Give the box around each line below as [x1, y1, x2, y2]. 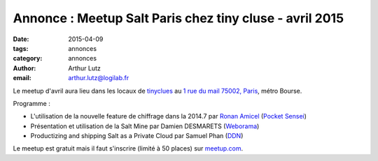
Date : [13, 35, 29, 43]
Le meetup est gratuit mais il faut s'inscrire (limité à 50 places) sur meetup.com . [13, 144, 244, 153]
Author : [13, 63, 36, 72]
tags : [13, 44, 29, 52]
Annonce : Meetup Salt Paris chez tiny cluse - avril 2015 [13, 10, 344, 26]
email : [13, 74, 31, 82]
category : [13, 54, 43, 63]
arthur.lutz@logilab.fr [68, 74, 129, 82]
